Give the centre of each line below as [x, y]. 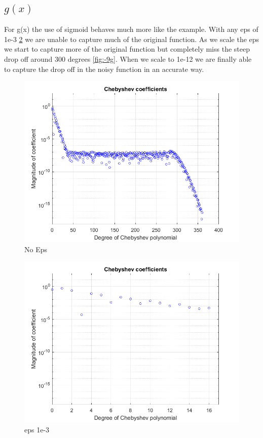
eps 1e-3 [37, 429]
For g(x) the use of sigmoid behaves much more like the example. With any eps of [131, 29]
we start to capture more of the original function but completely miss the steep [127, 49]
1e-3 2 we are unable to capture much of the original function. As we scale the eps [132, 39]
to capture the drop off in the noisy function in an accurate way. [104, 69]
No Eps [36, 249]
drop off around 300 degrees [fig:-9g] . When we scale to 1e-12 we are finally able [128, 58]
